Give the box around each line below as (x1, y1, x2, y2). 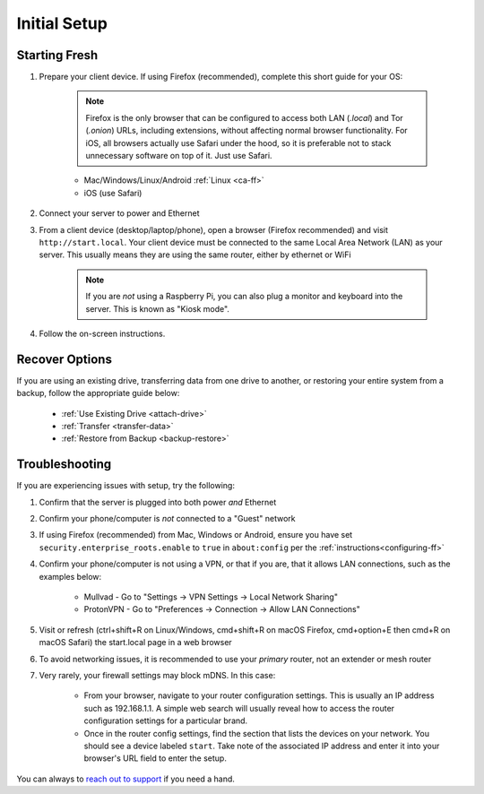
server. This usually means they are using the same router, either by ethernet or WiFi (39, 249, 351, 260)
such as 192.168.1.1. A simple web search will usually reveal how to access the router (83, 703, 394, 713)
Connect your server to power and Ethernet (39, 208, 200, 219)
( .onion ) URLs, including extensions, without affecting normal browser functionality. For (85, 125, 408, 136)
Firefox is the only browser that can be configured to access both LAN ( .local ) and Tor (85, 112, 403, 123)
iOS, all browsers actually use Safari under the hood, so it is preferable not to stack (85, 137, 392, 148)
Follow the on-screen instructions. (39, 328, 166, 339)
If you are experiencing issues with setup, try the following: (16, 480, 235, 491)
